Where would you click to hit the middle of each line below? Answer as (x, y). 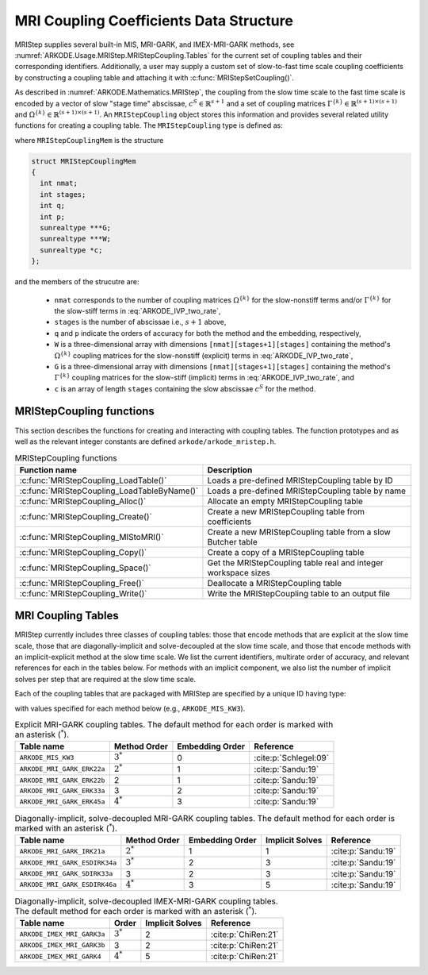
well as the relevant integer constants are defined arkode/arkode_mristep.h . (145, 441)
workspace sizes (239, 572)
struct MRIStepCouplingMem (84, 161)
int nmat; (59, 183)
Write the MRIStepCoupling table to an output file (299, 593)
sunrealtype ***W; (75, 239)
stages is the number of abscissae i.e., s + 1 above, (140, 322)
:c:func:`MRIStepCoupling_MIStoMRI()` (92, 537)
